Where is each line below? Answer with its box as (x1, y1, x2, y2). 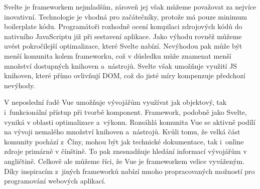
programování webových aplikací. (4, 175, 106, 186)
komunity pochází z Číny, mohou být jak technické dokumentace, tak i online (4, 136, 244, 146)
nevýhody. (4, 80, 35, 90)
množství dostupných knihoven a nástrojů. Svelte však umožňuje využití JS (4, 60, 237, 71)
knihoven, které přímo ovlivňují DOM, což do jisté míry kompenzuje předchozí (4, 70, 245, 81)
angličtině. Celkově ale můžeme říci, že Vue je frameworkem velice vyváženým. (4, 155, 245, 166)
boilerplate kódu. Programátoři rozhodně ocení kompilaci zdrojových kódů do (4, 21, 242, 32)
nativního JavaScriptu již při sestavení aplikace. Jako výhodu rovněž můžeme (4, 31, 242, 41)
